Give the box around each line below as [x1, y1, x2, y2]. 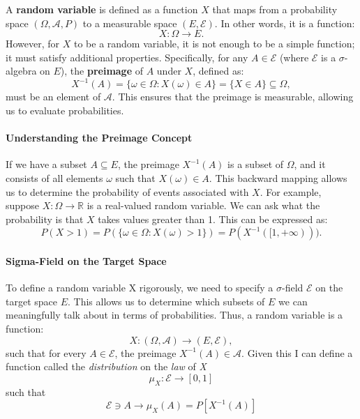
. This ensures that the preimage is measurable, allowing [112, 89, 354, 104]
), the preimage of [60, 63, 143, 78]
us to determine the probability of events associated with [6, 184, 249, 199]
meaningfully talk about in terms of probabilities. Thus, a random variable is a [6, 307, 343, 322]
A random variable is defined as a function [6, 2, 198, 16]
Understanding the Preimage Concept [6, 130, 193, 145]
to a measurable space [82, 15, 177, 30]
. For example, [260, 184, 322, 199]
